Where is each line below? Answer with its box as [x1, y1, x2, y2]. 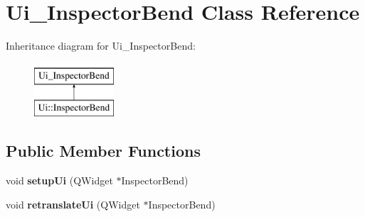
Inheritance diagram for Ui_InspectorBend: [6, 38, 196, 53]
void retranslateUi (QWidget [6, 196, 140, 211]
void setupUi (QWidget [6, 173, 113, 188]
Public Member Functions [6, 140, 201, 162]
